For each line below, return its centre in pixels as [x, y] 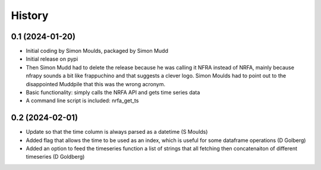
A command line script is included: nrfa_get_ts [82, 100]
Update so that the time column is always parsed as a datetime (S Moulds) [117, 132]
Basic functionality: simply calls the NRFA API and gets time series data [113, 93]
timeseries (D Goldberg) [55, 157]
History [30, 15]
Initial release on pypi [52, 59]
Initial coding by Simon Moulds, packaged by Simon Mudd [97, 51]
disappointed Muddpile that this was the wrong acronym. [96, 84]
